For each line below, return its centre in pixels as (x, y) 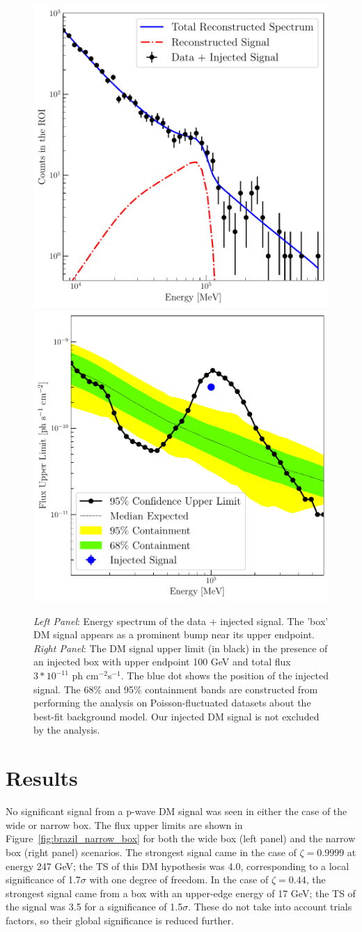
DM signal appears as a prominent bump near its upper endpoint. (174, 634)
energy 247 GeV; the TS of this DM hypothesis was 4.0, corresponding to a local (178, 866)
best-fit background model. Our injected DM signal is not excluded (176, 716)
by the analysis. (67, 730)
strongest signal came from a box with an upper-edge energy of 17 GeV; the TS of (181, 893)
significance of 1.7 (43, 879)
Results (42, 778)
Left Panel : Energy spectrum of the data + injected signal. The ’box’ (181, 621)
